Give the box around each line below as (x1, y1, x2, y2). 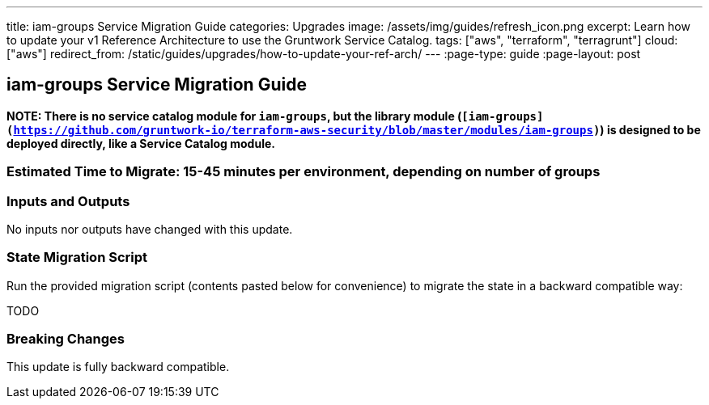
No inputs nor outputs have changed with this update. (6, 221, 293, 236)
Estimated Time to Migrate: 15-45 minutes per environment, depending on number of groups (6, 163, 601, 180)
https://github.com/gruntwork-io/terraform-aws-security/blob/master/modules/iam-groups (13, 123, 593, 137)
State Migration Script (6, 249, 148, 266)
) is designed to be (600, 122, 701, 137)
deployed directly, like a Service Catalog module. (6, 136, 275, 150)
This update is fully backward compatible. (6, 360, 230, 374)
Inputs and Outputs (6, 192, 130, 209)
